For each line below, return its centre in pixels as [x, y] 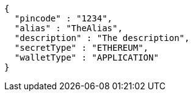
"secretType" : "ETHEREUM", [82, 48]
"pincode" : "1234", [64, 18]
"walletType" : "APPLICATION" [86, 57]
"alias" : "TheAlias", [68, 28]
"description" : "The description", [102, 38]
